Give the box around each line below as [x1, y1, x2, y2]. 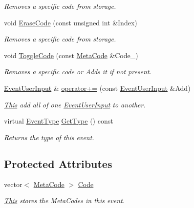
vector [4, 179, 22, 189]
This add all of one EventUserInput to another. [4, 99, 146, 109]
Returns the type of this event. [4, 132, 94, 142]
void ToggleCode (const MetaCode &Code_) [4, 50, 138, 60]
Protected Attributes [4, 156, 112, 171]
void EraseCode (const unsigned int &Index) [4, 17, 137, 27]
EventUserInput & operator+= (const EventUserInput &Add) [4, 83, 191, 93]
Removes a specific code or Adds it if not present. [4, 66, 151, 77]
